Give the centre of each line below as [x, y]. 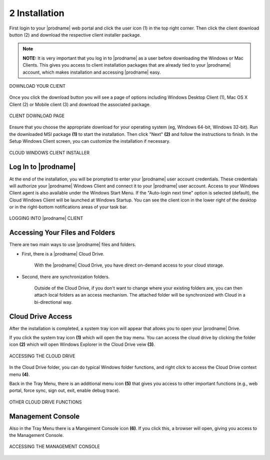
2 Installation [37, 13]
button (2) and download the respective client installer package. [75, 35]
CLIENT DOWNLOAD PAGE [37, 116]
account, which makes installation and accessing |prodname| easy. [92, 72]
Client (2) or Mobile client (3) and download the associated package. [80, 104]
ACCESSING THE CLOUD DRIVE [42, 356]
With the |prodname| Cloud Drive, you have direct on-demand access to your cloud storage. [129, 265]
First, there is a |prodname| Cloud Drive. [63, 254]
